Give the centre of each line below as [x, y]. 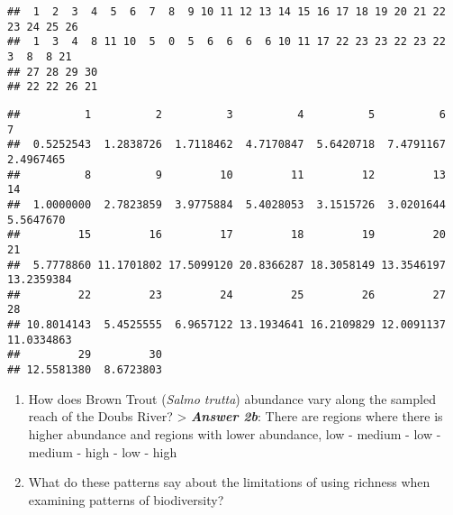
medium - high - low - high [103, 451]
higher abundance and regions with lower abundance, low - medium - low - [235, 433]
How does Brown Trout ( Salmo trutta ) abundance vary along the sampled [232, 398]
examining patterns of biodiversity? [126, 499]
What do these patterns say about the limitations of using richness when [229, 482]
